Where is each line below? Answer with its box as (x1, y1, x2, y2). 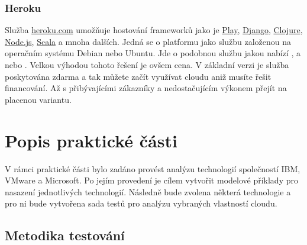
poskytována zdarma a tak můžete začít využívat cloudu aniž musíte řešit (5, 70, 272, 82)
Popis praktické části (5, 128, 177, 152)
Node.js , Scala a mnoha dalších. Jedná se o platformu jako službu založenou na (5, 35, 291, 47)
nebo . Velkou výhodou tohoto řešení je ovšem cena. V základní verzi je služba (5, 59, 289, 70)
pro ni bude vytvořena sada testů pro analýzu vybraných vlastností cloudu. (5, 197, 277, 209)
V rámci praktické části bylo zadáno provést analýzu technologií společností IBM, (5, 162, 300, 175)
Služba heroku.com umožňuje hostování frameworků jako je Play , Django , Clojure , (5, 24, 303, 36)
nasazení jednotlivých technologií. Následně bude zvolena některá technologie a (5, 185, 291, 198)
